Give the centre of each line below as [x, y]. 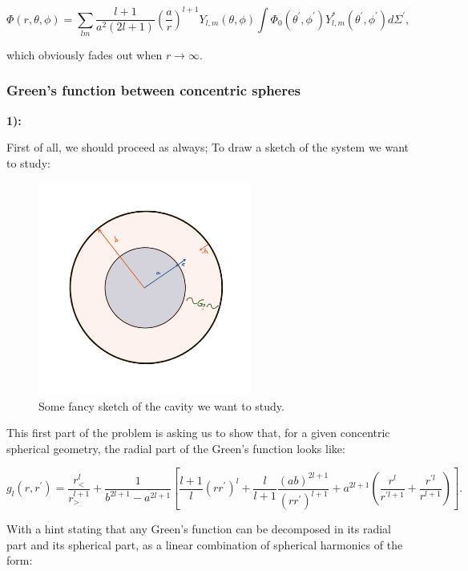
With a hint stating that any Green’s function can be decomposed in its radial [199, 529]
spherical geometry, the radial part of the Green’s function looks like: [176, 448]
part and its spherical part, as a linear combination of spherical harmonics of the [205, 544]
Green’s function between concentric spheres [154, 90]
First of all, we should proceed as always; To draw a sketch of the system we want [208, 147]
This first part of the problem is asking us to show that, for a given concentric [198, 433]
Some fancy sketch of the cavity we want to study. [161, 405]
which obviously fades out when [85, 54]
